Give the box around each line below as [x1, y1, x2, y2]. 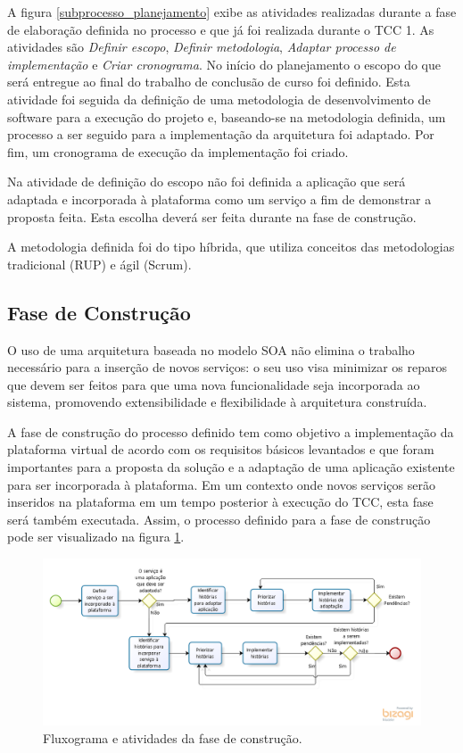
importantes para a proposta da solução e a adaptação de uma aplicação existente [7, 458, 455, 476]
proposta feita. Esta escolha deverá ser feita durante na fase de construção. [7, 207, 417, 226]
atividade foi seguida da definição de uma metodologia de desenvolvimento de [7, 89, 431, 108]
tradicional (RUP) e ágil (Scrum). [7, 254, 192, 273]
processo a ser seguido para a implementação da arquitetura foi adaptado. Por [7, 125, 434, 144]
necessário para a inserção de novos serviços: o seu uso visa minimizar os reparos [7, 358, 447, 376]
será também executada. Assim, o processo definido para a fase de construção [7, 509, 431, 528]
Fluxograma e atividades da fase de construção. [43, 728, 302, 747]
